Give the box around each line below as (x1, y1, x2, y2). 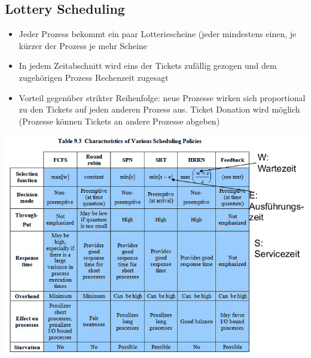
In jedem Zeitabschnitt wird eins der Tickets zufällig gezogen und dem (19, 59, 277, 72)
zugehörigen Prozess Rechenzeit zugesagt (19, 71, 169, 83)
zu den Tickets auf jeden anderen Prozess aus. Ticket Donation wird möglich (19, 103, 300, 116)
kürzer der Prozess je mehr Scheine (19, 39, 147, 51)
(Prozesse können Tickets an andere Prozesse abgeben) (19, 114, 220, 127)
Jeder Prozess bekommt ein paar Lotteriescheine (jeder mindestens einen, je (19, 28, 297, 40)
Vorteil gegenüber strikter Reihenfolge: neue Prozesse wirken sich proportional (19, 91, 306, 104)
